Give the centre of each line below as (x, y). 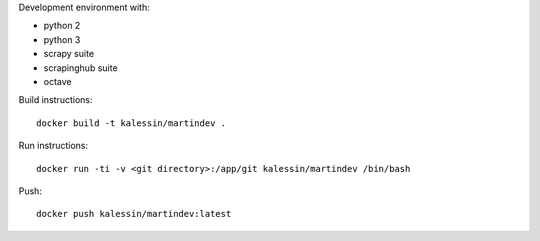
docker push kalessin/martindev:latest (134, 214)
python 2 (62, 26)
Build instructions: (55, 100)
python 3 (62, 39)
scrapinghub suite (81, 67)
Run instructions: (53, 146)
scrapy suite (69, 54)
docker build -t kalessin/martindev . (131, 123)
